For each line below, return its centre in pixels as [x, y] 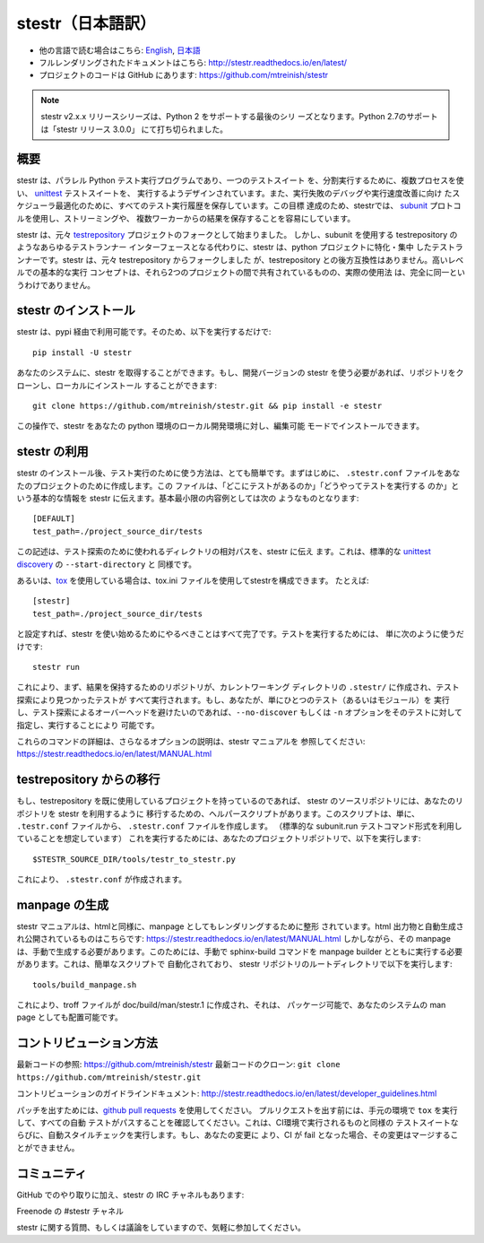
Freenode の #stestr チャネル [70, 1211]
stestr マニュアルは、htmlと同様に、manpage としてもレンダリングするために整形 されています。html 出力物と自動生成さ [240, 926]
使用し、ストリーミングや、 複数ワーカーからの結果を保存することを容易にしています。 [194, 218]
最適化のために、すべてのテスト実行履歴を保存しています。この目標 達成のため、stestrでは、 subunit [242, 205]
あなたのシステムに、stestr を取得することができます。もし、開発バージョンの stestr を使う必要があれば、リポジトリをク [240, 373]
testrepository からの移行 [88, 780]
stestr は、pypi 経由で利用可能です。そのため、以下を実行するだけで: [144, 332]
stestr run [56, 667]
